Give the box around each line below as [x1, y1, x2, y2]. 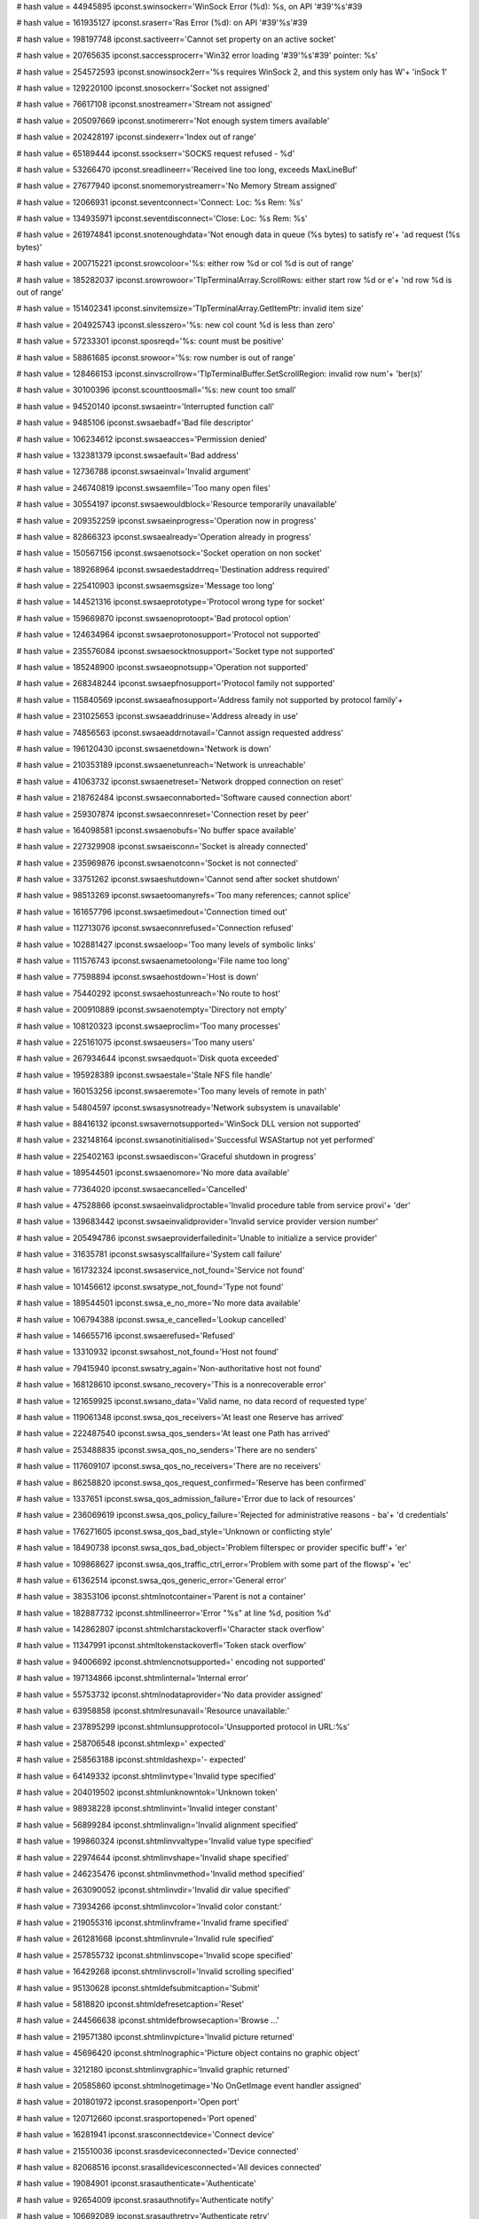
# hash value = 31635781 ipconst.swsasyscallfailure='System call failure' [16, 1249, 283, 1260]
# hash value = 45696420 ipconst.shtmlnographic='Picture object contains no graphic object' [16, 2048, 360, 2058]
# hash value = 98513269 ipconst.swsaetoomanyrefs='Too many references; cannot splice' [16, 890, 351, 901]
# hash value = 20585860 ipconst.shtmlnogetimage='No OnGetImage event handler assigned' [16, 2081, 362, 2090]
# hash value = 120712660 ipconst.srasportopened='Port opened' [16, 2112, 257, 2123]
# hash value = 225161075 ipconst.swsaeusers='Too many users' [16, 1037, 255, 1047]
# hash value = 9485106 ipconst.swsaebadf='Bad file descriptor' [16, 417, 255, 428]
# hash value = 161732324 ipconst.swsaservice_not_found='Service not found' [16, 1265, 305, 1275]
